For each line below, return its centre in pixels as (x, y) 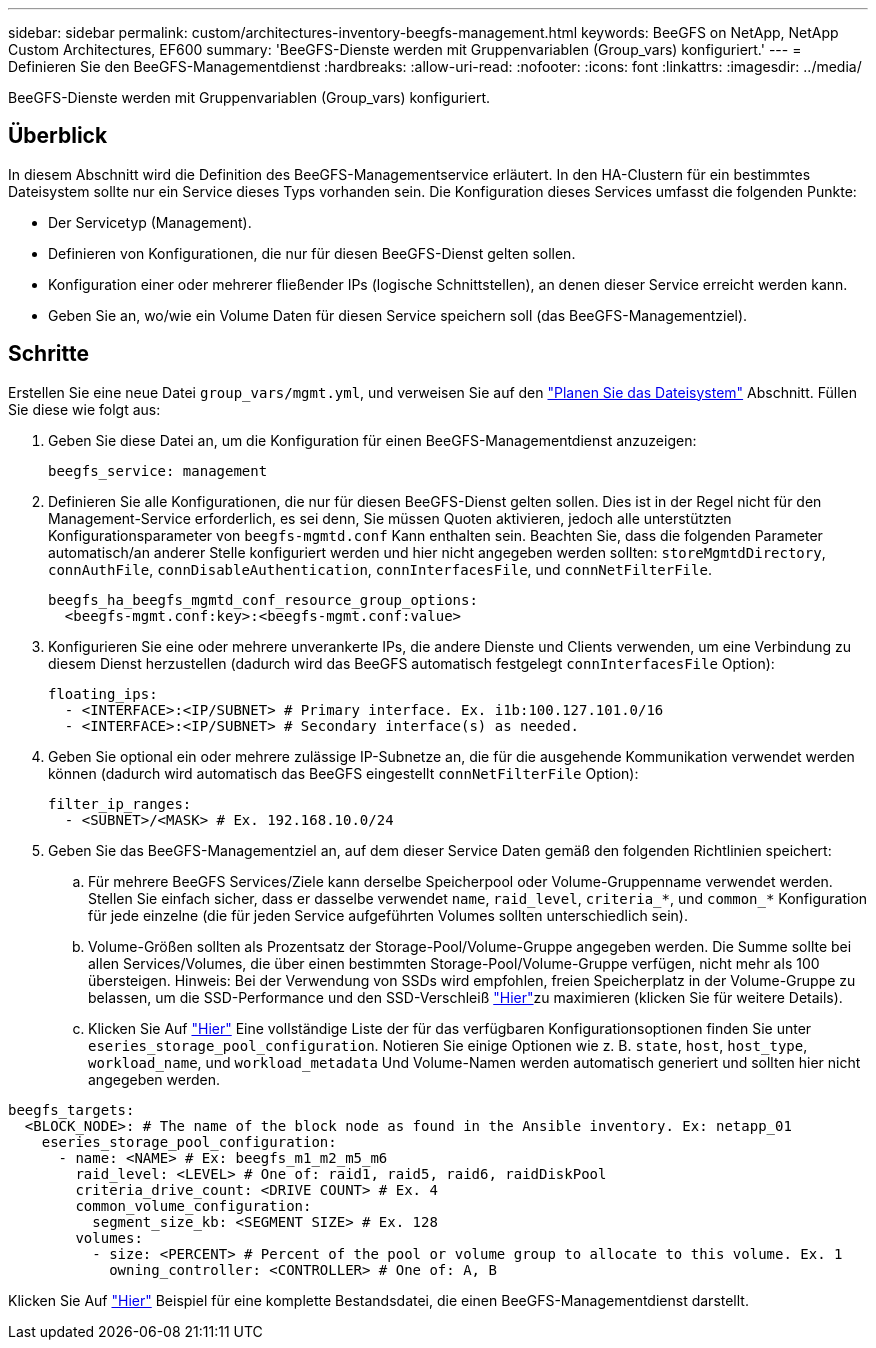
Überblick (58, 136)
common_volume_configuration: (193, 1205)
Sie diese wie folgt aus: (84, 409)
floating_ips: (103, 693)
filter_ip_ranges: (120, 803)
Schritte (48, 354)
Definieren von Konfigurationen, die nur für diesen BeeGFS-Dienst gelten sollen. (312, 253)
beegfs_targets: (71, 1109)
